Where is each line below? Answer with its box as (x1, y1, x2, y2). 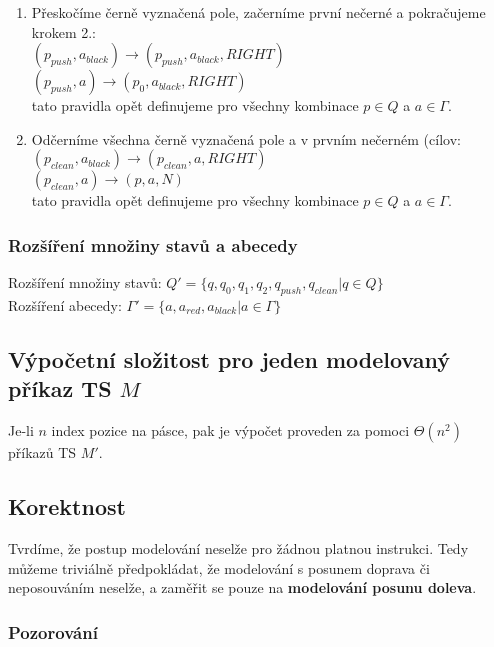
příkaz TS (8, 373, 112, 404)
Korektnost (8, 491, 126, 522)
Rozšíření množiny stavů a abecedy (8, 232, 298, 257)
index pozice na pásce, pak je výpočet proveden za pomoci (51, 420, 410, 441)
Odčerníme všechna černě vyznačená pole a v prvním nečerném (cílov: (31, 128, 461, 149)
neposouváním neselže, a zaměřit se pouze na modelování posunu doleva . (8, 577, 477, 598)
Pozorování (8, 619, 98, 644)
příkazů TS (8, 442, 77, 463)
